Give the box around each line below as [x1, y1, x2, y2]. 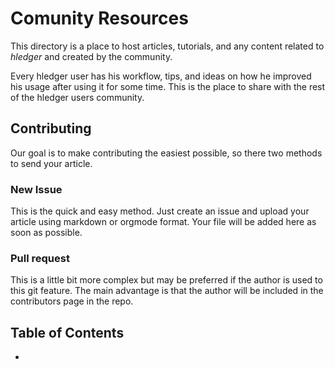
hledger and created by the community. [10, 50, 173, 62]
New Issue [10, 182, 63, 196]
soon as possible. [10, 227, 83, 239]
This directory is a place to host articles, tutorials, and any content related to [10, 40, 325, 52]
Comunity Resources [10, 7, 189, 30]
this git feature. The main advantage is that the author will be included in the [10, 285, 324, 297]
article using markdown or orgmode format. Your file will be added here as [10, 216, 317, 228]
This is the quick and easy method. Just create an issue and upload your [10, 205, 310, 217]
